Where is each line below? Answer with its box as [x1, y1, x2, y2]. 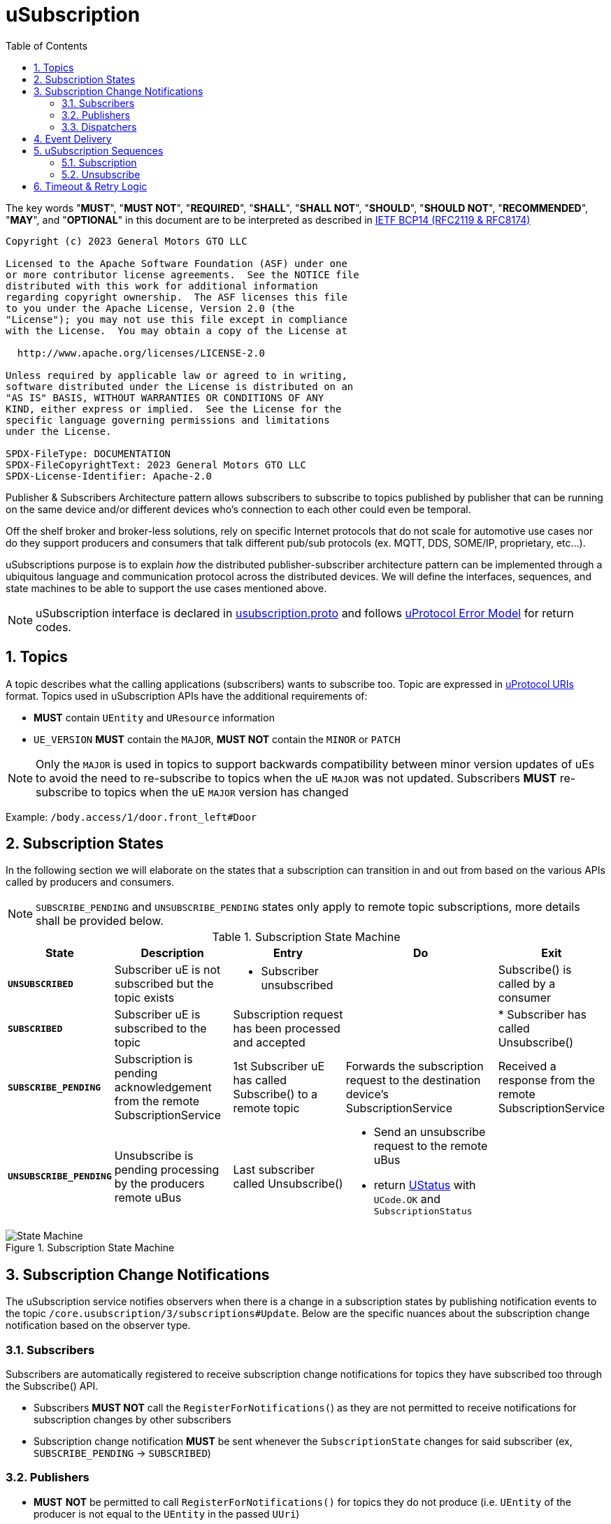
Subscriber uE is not [114, 963, 221, 977]
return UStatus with [373, 1178, 476, 1193]
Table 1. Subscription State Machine [212, 930, 401, 944]
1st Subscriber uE [233, 1059, 325, 1074]
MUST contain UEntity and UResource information [34, 711, 275, 724]
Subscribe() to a [233, 1087, 318, 1102]
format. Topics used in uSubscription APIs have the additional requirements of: [6, 689, 368, 702]
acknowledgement [114, 1080, 212, 1095]
